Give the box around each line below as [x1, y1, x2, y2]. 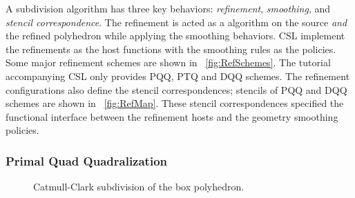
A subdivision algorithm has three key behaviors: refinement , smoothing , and [6, 1, 331, 15]
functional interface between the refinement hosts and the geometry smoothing [6, 109, 338, 123]
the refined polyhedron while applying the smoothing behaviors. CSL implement [6, 28, 345, 43]
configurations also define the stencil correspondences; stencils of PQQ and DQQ [6, 82, 347, 97]
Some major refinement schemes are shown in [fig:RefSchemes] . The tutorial [6, 55, 331, 70]
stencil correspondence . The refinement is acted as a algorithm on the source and [6, 14, 347, 29]
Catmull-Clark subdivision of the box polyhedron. [33, 179, 244, 194]
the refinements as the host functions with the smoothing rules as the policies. [6, 41, 336, 56]
